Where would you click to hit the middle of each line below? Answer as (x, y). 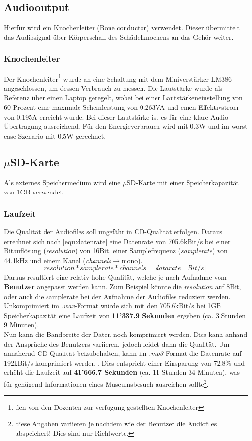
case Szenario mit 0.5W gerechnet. (55, 135)
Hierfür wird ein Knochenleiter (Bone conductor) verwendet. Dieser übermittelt (122, 27)
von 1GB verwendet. (34, 192)
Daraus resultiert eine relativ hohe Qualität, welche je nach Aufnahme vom (115, 277)
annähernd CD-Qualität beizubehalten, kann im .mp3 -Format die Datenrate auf (123, 353)
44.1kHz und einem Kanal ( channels (58, 260)
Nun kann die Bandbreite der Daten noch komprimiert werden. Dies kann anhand (126, 334)
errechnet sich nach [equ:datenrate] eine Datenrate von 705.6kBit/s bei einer (117, 241)
